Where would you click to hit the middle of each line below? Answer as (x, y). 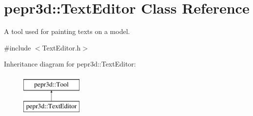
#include (18, 47)
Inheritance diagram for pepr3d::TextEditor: (70, 64)
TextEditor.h (61, 47)
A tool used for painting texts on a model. (67, 31)
